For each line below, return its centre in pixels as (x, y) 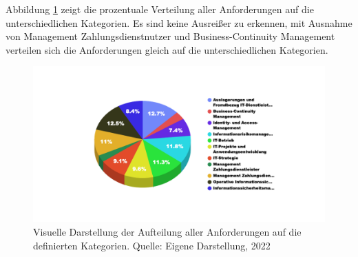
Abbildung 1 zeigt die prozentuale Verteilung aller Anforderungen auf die (160, 9)
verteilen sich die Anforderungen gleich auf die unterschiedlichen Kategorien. (167, 49)
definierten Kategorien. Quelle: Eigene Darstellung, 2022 (152, 245)
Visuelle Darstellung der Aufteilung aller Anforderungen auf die (167, 232)
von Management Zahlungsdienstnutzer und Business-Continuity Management (170, 36)
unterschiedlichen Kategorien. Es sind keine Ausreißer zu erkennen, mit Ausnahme (179, 22)
